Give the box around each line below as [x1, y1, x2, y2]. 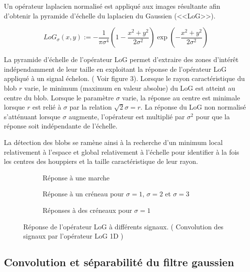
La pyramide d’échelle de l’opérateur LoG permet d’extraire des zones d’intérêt [4, 54, 239, 64]
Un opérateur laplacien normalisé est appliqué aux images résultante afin [4, 1, 220, 11]
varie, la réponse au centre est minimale [122, 92, 240, 102]
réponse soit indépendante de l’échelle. [4, 121, 118, 131]
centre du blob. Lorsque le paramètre [4, 92, 114, 102]
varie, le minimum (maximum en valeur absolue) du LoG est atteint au [24, 82, 235, 93]
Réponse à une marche [43, 172, 109, 182]
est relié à [32, 102, 62, 112]
